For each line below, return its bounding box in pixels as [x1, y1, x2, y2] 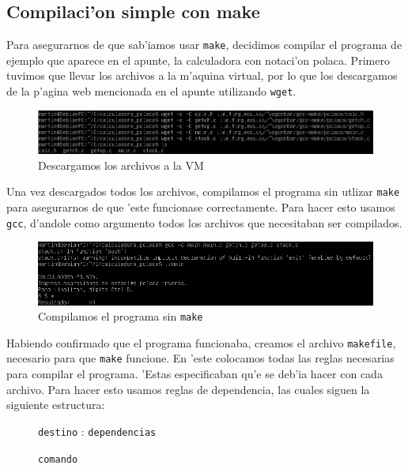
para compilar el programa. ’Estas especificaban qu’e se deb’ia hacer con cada [6, 366, 383, 382]
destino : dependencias [38, 422, 157, 439]
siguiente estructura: [6, 396, 105, 413]
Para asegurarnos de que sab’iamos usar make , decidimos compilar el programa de [6, 36, 402, 53]
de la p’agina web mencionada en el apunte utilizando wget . [6, 83, 297, 99]
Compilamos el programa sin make [38, 308, 203, 325]
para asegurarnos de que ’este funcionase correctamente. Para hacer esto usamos [6, 198, 395, 215]
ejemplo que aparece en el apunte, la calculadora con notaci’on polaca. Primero [6, 51, 390, 68]
